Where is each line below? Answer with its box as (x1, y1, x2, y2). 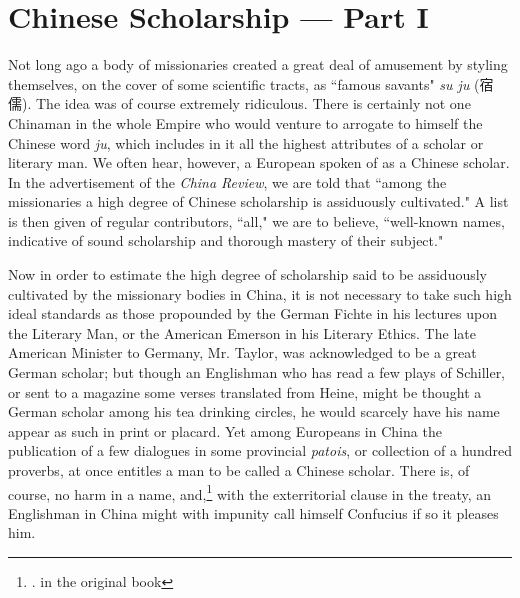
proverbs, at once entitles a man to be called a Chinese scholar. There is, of (8, 460, 470, 480)
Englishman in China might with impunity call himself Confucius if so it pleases (8, 502, 499, 523)
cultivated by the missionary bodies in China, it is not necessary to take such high (8, 283, 512, 304)
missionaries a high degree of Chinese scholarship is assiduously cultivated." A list (8, 191, 509, 212)
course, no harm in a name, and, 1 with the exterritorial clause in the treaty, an (8, 480, 492, 504)
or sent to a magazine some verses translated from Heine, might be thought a (8, 381, 482, 402)
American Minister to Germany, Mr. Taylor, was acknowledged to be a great (8, 342, 477, 363)
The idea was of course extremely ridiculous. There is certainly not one (35, 93, 471, 114)
